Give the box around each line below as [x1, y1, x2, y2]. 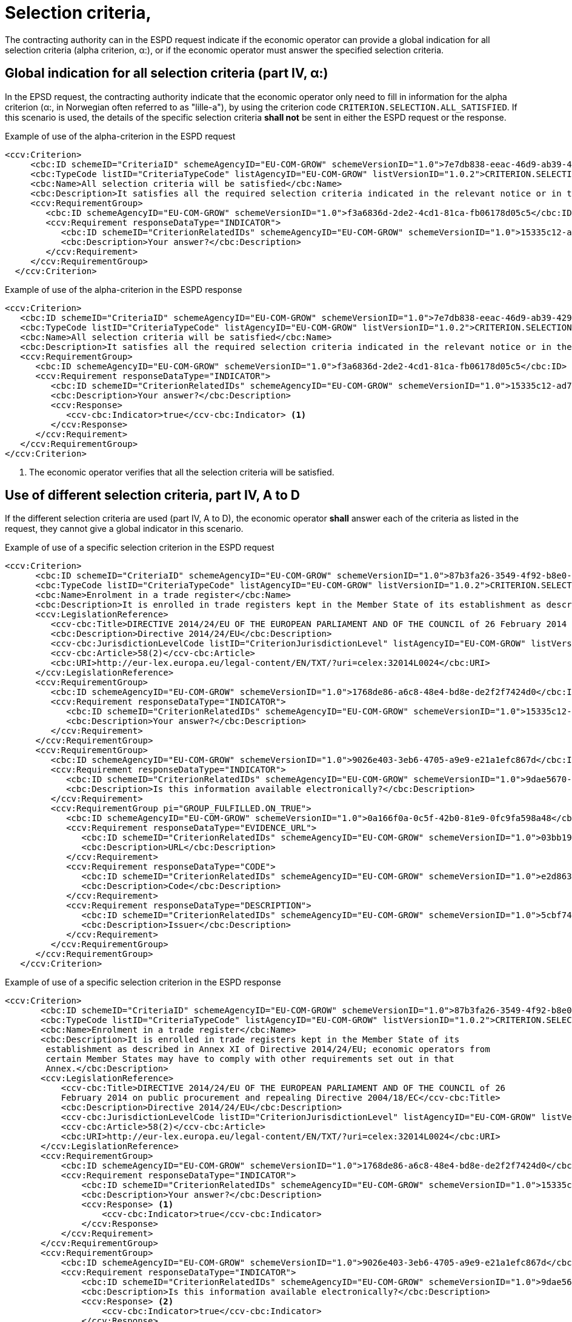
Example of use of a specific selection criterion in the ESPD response [5, 977, 281, 988]
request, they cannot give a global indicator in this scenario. [5, 523, 244, 534]
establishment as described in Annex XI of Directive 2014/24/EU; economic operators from [45, 1044, 490, 1055]
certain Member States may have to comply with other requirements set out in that [45, 1054, 454, 1064]
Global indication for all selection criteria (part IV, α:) [5, 65, 328, 81]
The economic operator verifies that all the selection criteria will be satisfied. [29, 466, 334, 477]
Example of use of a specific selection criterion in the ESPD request [5, 542, 274, 553]
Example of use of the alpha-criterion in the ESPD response [5, 284, 242, 295]
